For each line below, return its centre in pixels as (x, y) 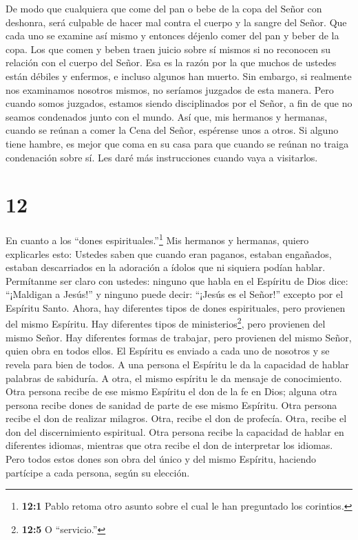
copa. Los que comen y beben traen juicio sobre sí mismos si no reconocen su (168, 49)
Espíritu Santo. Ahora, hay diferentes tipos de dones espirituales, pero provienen (176, 307)
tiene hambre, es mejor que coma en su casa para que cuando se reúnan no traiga (177, 143)
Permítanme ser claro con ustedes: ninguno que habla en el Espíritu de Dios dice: (177, 280)
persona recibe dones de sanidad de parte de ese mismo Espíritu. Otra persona (171, 404)
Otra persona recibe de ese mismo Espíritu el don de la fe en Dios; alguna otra (171, 391)
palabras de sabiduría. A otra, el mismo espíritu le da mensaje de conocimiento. (174, 378)
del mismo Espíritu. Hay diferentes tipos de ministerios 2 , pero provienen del (166, 323)
